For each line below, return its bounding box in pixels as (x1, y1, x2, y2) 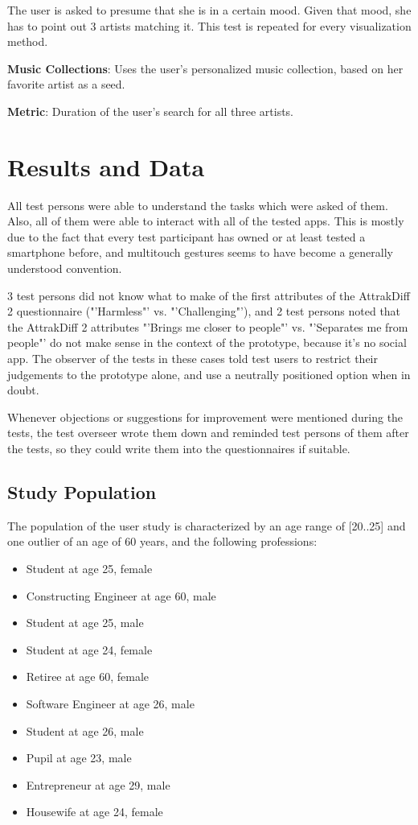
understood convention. (7, 260, 122, 277)
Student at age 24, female (26, 641, 153, 658)
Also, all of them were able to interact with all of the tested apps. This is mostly (7, 212, 404, 229)
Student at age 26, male (26, 722, 144, 739)
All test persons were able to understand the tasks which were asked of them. (7, 196, 388, 213)
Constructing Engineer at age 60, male (26, 587, 216, 604)
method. (7, 33, 48, 50)
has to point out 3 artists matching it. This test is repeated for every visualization (7, 17, 412, 34)
